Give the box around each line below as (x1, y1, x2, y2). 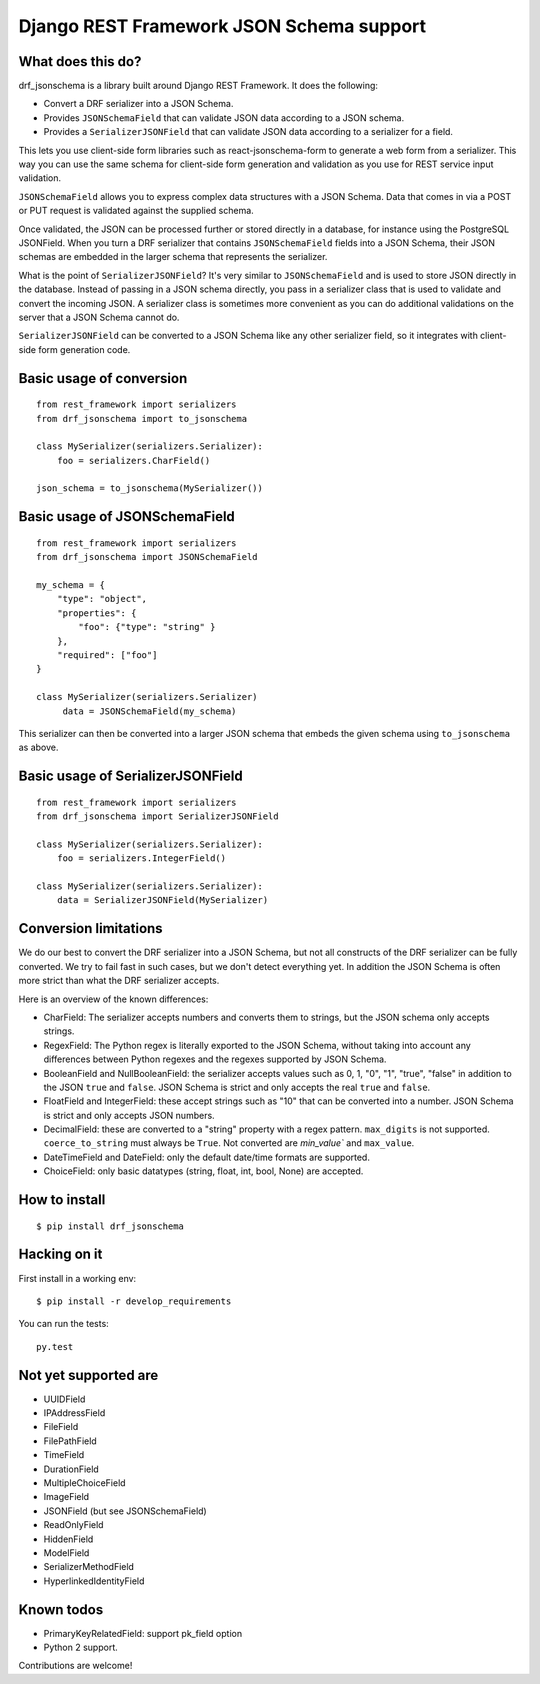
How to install (18, 1191, 106, 1209)
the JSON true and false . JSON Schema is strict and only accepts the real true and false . (43, 1081, 431, 1093)
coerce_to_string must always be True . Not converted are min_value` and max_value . (43, 1137, 415, 1149)
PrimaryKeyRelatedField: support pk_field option (43, 1627, 243, 1639)
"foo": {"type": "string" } (78, 621, 216, 633)
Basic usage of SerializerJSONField (18, 768, 244, 785)
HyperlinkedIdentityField (43, 1575, 145, 1587)
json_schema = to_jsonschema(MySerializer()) (36, 483, 264, 494)
